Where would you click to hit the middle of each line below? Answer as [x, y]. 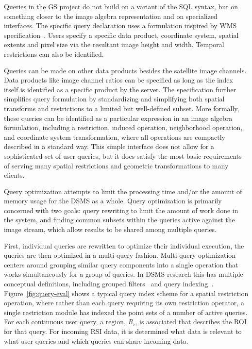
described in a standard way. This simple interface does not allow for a [109, 146]
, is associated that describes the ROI [191, 322]
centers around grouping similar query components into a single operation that [121, 264]
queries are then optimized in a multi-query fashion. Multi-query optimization [120, 255]
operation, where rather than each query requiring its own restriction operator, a [124, 303]
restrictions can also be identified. [54, 54]
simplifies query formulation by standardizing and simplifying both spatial [114, 99]
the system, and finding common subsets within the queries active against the [119, 220]
